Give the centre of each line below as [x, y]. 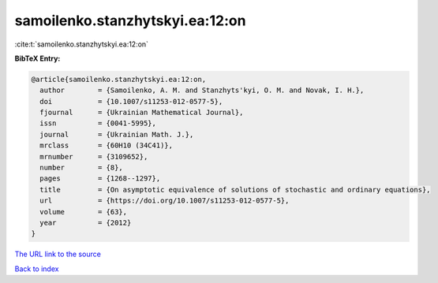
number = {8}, [82, 168]
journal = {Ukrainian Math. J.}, [117, 134]
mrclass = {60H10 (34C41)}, [107, 145]
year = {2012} [86, 223]
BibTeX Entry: [37, 58]
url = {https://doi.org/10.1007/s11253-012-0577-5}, [165, 201]
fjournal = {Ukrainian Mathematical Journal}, [142, 113]
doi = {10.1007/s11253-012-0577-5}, [131, 101]
